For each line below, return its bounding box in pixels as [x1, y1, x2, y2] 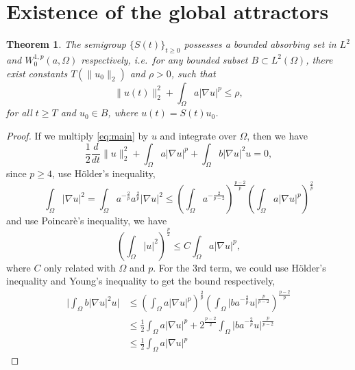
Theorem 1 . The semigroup [6, 37, 126, 51]
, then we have [247, 128, 308, 142]
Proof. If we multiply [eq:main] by [6, 128, 149, 142]
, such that [171, 66, 216, 80]
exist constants [6, 66, 68, 80]
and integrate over [160, 128, 236, 142]
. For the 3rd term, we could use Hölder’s [153, 260, 326, 274]
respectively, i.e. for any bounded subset [81, 52, 248, 66]
